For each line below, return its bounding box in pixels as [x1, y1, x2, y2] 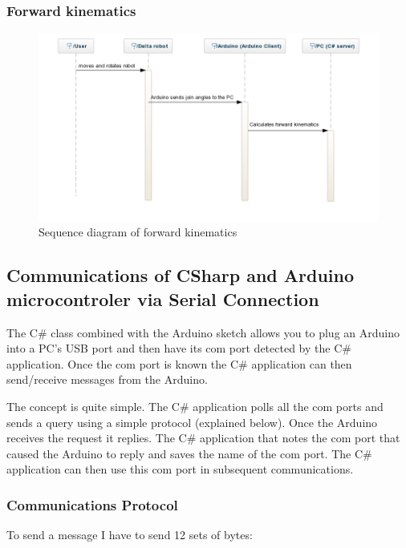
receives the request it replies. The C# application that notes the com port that [6, 429, 400, 446]
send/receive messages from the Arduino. [6, 371, 208, 388]
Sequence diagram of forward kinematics [39, 224, 238, 240]
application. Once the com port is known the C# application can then [6, 355, 352, 372]
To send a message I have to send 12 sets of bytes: [6, 526, 253, 543]
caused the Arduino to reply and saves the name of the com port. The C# [6, 445, 372, 461]
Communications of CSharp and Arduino [6, 263, 355, 288]
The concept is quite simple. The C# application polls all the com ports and [6, 397, 384, 414]
